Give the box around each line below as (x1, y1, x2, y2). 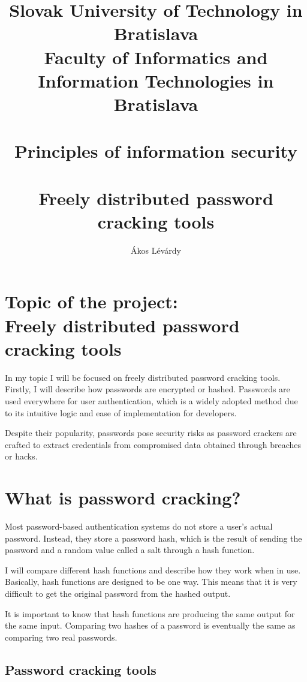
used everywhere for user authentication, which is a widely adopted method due (5, 394, 298, 407)
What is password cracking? (5, 485, 241, 510)
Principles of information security (14, 139, 298, 163)
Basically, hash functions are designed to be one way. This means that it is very (5, 575, 297, 588)
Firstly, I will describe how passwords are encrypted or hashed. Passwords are (5, 383, 290, 395)
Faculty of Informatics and (44, 44, 268, 69)
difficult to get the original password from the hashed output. (5, 587, 231, 599)
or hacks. (5, 450, 38, 462)
